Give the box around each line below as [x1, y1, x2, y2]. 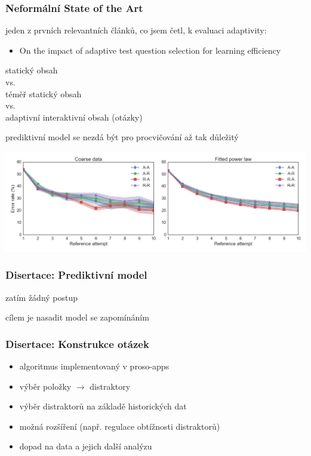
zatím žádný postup [5, 291, 78, 303]
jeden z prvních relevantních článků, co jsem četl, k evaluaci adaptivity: [5, 24, 267, 36]
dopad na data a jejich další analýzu [19, 440, 152, 452]
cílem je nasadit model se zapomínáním [5, 311, 149, 323]
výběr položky [19, 380, 72, 392]
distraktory [90, 380, 131, 392]
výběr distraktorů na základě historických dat [19, 400, 187, 412]
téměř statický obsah [5, 87, 82, 100]
